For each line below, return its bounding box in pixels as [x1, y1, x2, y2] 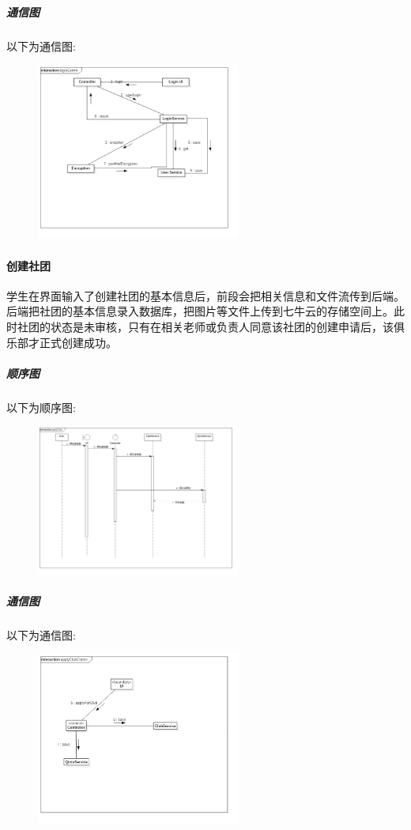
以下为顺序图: [6, 398, 76, 415]
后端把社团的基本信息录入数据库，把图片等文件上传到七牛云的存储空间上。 [6, 303, 394, 319]
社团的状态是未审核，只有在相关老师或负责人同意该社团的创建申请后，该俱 [17, 318, 405, 334]
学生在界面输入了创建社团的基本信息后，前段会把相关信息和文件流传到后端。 [6, 287, 405, 304]
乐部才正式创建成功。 [6, 334, 117, 350]
